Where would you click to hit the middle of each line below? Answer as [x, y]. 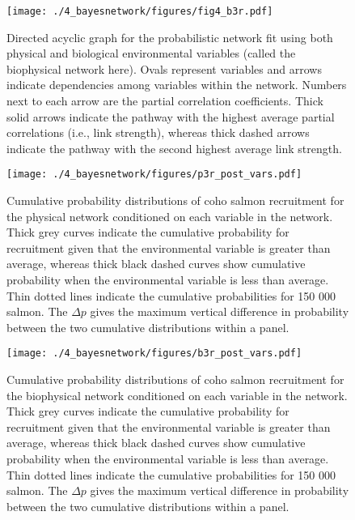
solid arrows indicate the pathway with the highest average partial [171, 116]
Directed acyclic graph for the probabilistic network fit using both [170, 37]
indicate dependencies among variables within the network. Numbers [177, 85]
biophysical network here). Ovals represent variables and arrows [164, 68]
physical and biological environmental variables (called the [151, 53]
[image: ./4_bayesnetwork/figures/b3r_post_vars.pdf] [154, 354]
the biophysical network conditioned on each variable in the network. [177, 395]
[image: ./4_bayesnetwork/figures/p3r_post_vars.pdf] [154, 175]
